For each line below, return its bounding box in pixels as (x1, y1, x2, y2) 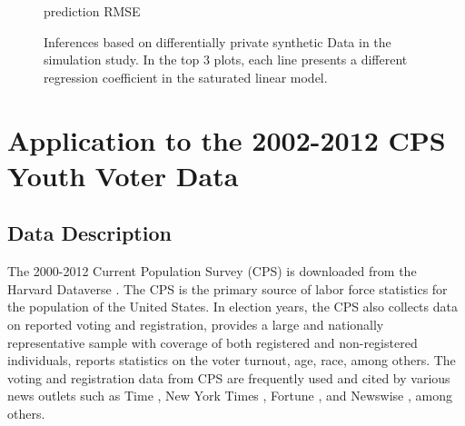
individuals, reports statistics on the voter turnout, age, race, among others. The (7, 351, 456, 370)
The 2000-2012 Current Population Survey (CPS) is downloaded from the (7, 262, 417, 281)
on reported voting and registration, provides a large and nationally (7, 314, 384, 333)
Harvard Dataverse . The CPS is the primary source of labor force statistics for (7, 279, 448, 298)
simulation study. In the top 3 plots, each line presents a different (44, 50, 408, 69)
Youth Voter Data (7, 156, 239, 193)
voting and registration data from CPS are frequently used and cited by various (7, 368, 450, 387)
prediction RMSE (44, 2, 141, 20)
